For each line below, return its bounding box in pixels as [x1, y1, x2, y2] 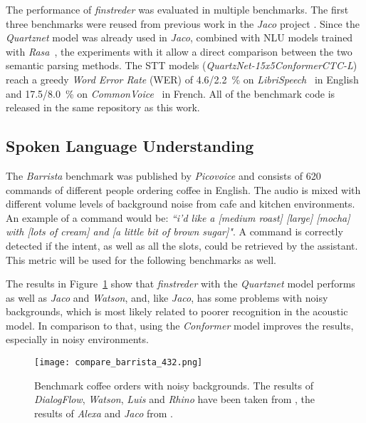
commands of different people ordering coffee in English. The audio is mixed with [6, 182, 361, 197]
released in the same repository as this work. [6, 100, 200, 115]
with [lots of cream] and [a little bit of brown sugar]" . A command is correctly [6, 224, 343, 239]
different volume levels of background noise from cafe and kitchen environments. [6, 196, 355, 211]
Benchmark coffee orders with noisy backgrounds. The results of [34, 377, 313, 392]
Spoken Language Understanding [6, 135, 254, 157]
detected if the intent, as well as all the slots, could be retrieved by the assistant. [6, 238, 358, 253]
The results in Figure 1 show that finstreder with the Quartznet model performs [6, 276, 355, 291]
